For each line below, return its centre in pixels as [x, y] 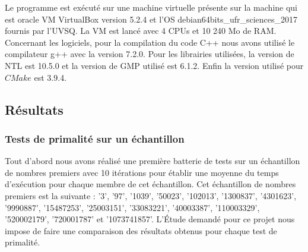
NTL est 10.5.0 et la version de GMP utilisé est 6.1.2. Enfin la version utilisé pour [154, 65]
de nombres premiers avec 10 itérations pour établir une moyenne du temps [142, 172]
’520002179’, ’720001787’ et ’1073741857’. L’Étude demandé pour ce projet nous [150, 219]
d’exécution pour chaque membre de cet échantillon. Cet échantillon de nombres [150, 184]
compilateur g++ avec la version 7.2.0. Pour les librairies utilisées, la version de [150, 54]
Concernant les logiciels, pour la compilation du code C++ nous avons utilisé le [150, 42]
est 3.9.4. [50, 77]
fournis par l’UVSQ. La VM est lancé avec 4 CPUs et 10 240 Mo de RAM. [141, 31]
